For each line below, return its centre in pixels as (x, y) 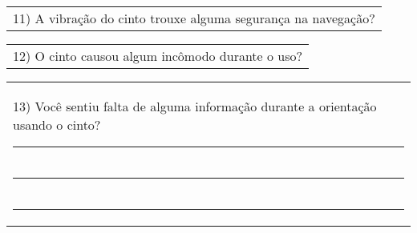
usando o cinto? (57, 125)
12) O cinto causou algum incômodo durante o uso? (158, 56)
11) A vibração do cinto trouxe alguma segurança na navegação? (194, 18)
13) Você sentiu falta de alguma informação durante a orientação (195, 106)
